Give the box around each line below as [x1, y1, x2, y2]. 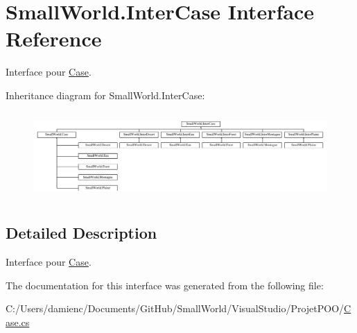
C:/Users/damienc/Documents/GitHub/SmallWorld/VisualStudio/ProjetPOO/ [6, 301, 345, 316]
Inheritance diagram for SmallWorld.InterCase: [6, 87, 205, 102]
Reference [6, 24, 102, 53]
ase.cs [6, 315, 30, 330]
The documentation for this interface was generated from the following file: [6, 277, 324, 292]
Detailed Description [6, 222, 157, 244]
